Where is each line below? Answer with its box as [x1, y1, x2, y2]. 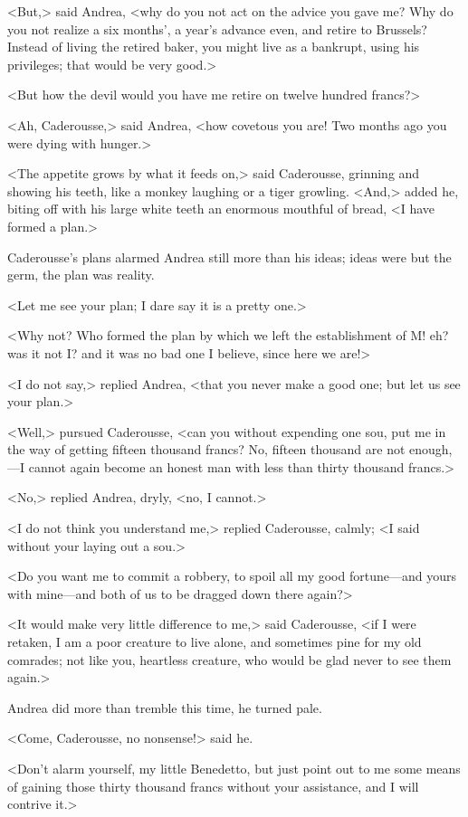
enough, [409, 440, 453, 459]
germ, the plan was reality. [7, 265, 155, 284]
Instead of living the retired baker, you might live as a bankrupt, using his [7, 37, 420, 56]
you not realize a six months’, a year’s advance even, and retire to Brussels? [7, 19, 427, 38]
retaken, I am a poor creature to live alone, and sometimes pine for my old [7, 632, 422, 651]
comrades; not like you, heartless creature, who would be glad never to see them [7, 650, 452, 669]
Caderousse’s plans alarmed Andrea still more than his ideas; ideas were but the [7, 247, 452, 266]
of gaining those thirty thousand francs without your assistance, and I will [7, 776, 419, 795]
